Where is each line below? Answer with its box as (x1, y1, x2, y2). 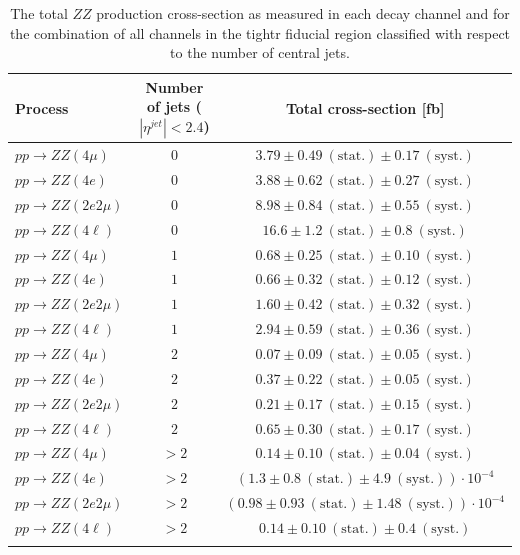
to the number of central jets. (170, 42, 350, 63)
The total (10, 3, 68, 23)
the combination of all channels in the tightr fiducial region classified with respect (9, 22, 511, 43)
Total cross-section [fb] (285, 97, 445, 118)
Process (15, 97, 69, 118)
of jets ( (146, 96, 202, 117)
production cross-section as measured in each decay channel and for (96, 3, 510, 23)
